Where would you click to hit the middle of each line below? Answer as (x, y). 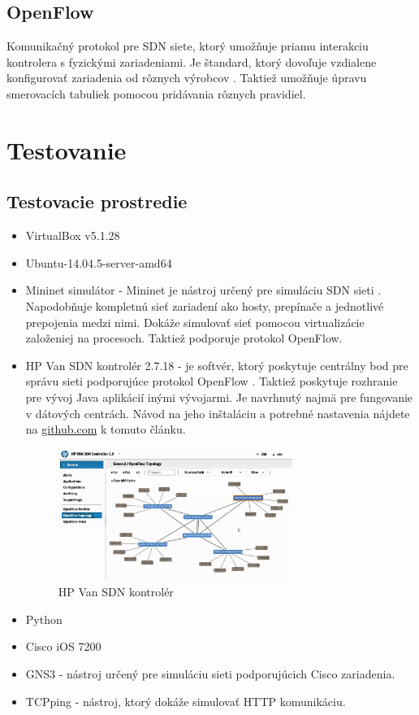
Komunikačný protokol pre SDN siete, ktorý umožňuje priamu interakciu (188, 46)
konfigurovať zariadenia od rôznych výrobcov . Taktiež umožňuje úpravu (187, 78)
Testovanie (67, 149)
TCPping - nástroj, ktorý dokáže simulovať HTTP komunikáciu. (186, 701)
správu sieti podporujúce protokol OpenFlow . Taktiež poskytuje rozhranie (212, 381)
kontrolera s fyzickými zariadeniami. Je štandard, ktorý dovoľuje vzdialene (192, 61)
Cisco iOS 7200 (63, 646)
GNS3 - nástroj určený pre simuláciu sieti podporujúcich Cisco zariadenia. (210, 674)
